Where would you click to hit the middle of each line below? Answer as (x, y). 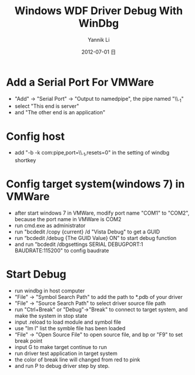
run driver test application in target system (66, 353)
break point (28, 341)
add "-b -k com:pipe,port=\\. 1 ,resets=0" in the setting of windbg (92, 153)
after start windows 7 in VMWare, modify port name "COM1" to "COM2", (102, 213)
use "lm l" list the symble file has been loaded (70, 328)
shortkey (25, 160)
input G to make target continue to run (61, 347)
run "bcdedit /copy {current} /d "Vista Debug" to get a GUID (87, 232)
